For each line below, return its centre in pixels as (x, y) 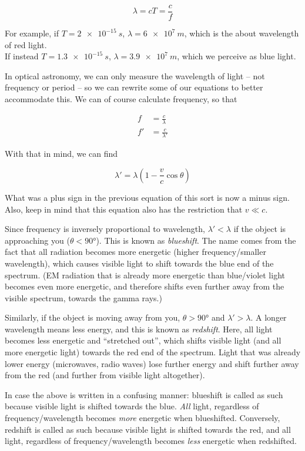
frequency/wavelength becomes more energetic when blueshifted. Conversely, (143, 418)
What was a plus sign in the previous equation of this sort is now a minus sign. (147, 197)
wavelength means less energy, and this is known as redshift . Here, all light (139, 329)
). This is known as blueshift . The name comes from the (196, 240)
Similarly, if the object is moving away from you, (93, 317)
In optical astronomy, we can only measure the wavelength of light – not (135, 75)
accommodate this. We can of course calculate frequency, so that (121, 99)
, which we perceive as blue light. (237, 56)
